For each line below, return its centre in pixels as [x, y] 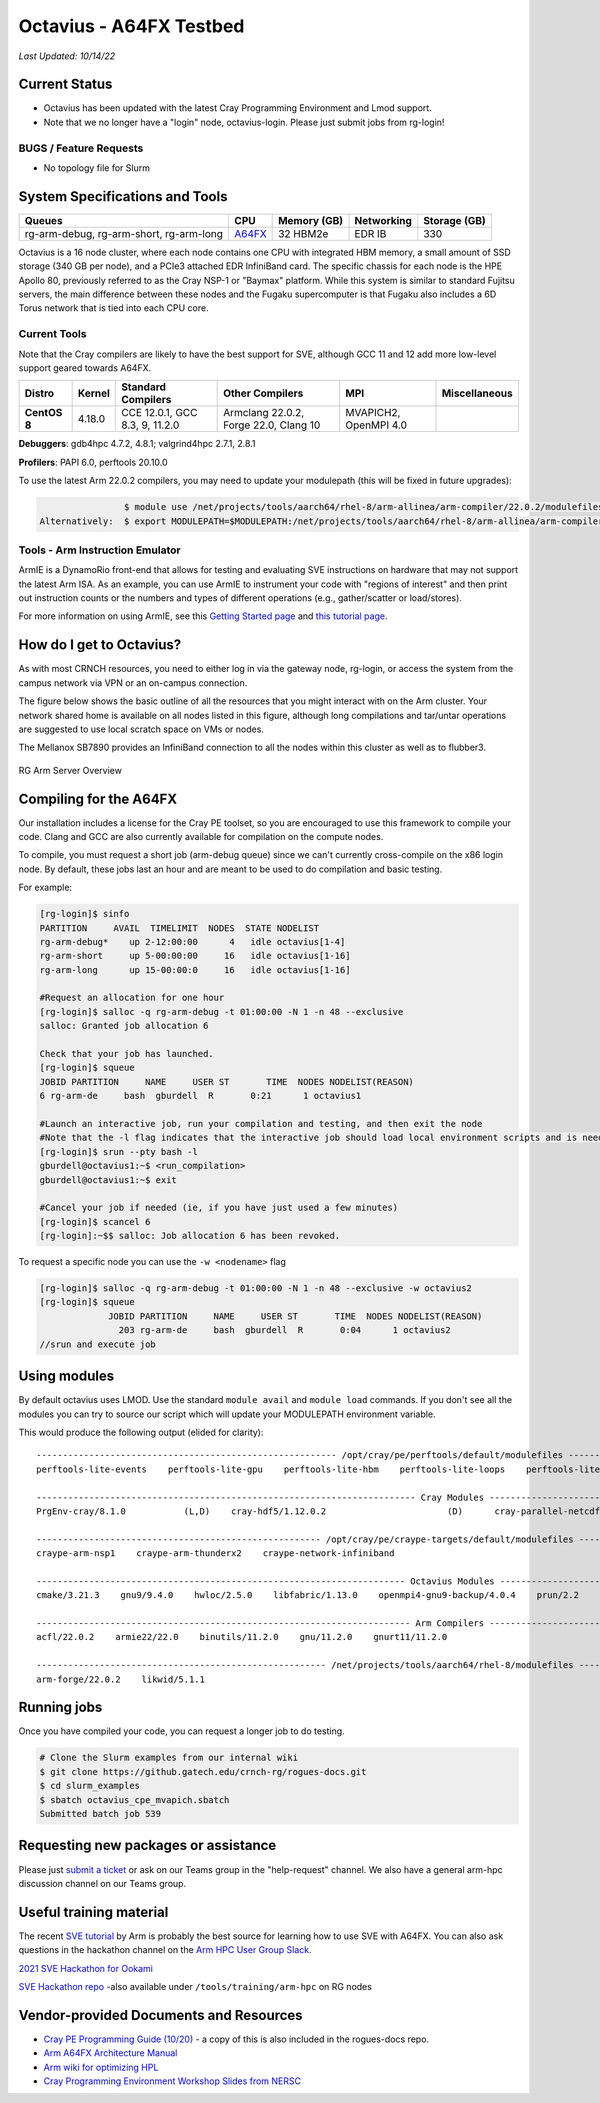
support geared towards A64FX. [85, 367]
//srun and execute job [98, 1344]
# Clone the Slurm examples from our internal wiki [169, 1758]
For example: [45, 887]
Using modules [66, 1376]
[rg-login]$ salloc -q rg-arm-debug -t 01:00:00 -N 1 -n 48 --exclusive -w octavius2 [255, 1288]
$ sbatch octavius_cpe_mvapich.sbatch [134, 1799]
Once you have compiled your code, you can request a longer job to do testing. [181, 1731]
